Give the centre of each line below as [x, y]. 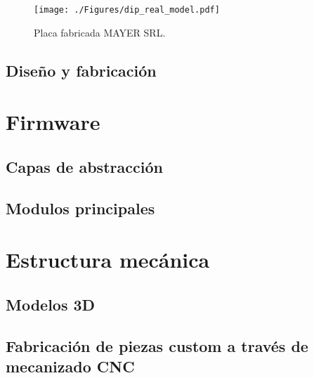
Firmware [53, 122]
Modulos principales [80, 208]
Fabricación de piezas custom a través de [157, 345]
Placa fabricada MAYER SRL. [100, 32]
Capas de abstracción [84, 166]
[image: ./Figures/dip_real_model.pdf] [127, 10]
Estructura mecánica [108, 260]
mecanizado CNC [70, 366]
